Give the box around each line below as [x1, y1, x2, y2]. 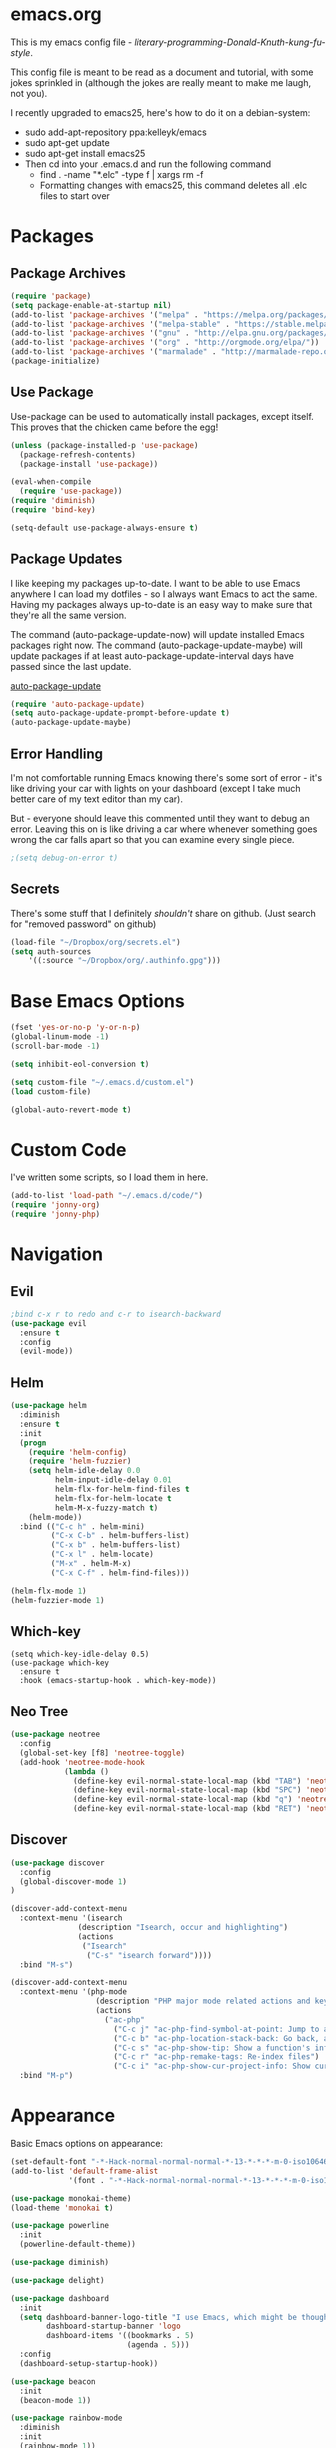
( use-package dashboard [10, 2293, 110, 2303]
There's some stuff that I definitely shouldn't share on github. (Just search [10, 907, 317, 919]
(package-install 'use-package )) [19, 459, 159, 469]
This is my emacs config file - [10, 36, 133, 48]
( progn [19, 1438, 47, 1448]
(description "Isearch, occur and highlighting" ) [77, 1923, 288, 1933]
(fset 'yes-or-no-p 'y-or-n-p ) [10, 1023, 141, 1033]
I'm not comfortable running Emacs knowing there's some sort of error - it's [10, 772, 323, 783]
